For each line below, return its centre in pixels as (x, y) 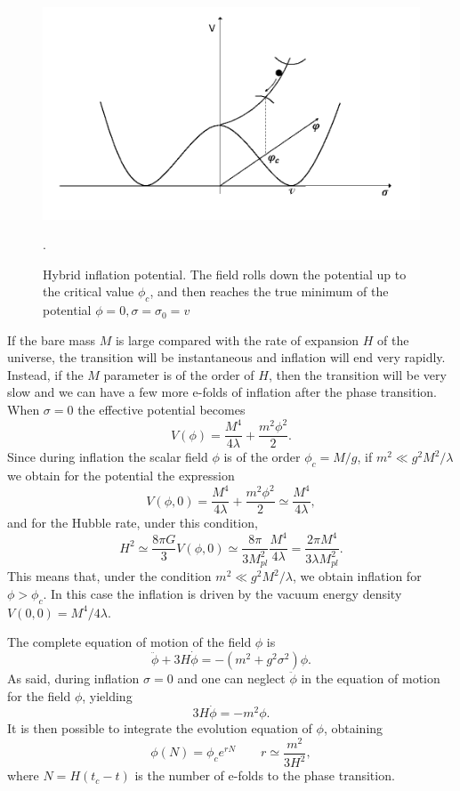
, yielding (107, 695)
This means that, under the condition (109, 576)
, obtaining (353, 728)
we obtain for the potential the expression (121, 475)
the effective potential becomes (161, 410)
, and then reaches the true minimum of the (269, 291)
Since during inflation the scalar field (108, 457)
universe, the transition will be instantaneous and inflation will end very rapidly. (226, 357)
